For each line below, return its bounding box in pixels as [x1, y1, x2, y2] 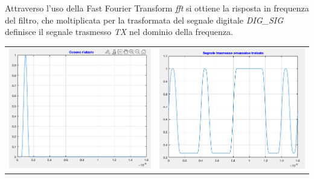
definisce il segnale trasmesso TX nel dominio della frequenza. [5, 25, 233, 38]
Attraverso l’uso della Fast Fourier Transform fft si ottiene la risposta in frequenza [5, 2, 309, 14]
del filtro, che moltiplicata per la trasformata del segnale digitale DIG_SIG [5, 13, 284, 26]
